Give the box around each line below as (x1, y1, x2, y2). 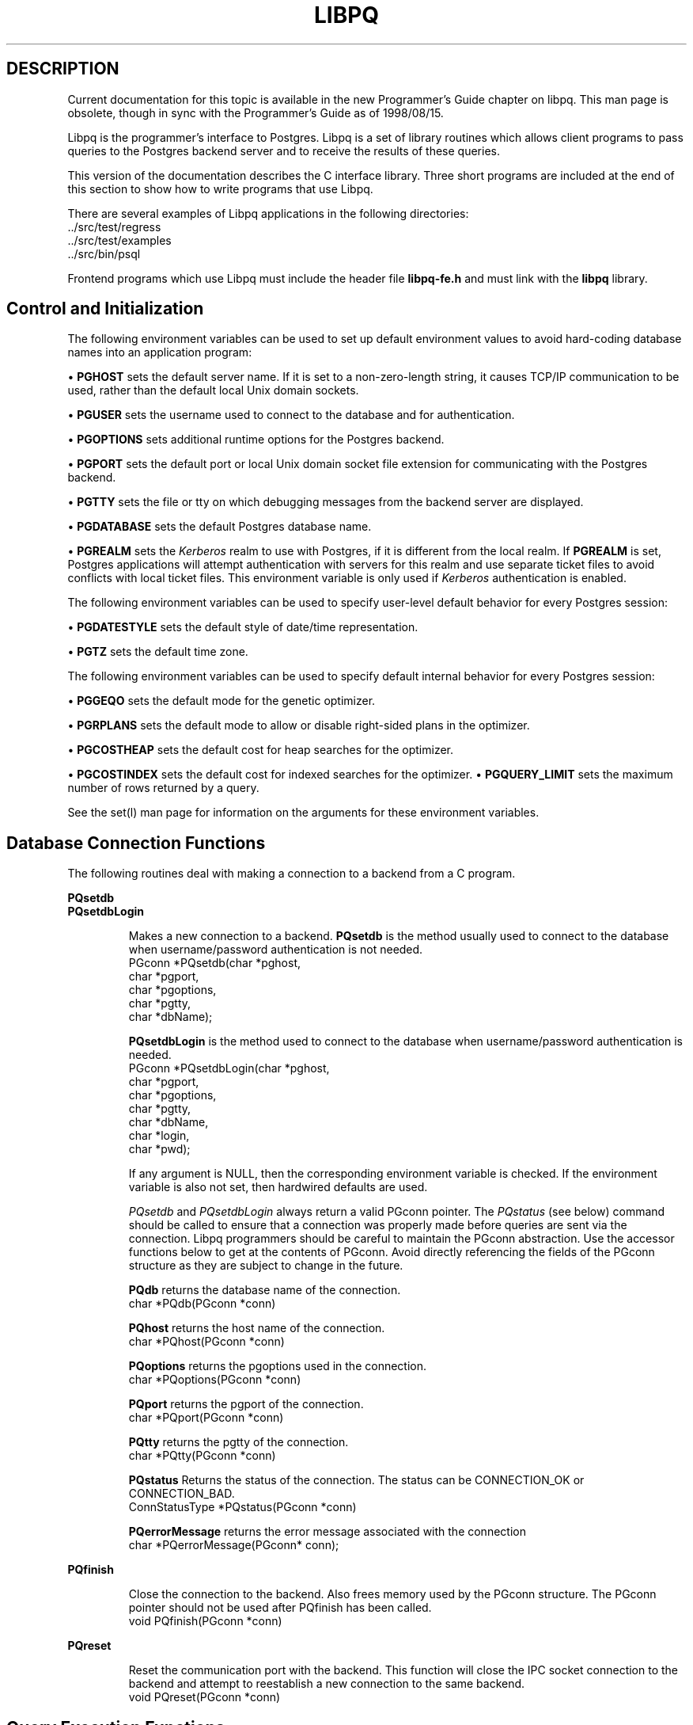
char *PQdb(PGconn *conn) (128, 1297, 276, 1311)
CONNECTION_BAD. (128, 1487, 235, 1501)
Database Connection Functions (6, 832, 266, 853)
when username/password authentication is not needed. (128, 942, 423, 957)
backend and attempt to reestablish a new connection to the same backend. (128, 1677, 525, 1691)
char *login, (128, 1129, 190, 1143)
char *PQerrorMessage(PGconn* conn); (128, 1538, 339, 1552)
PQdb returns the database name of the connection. (128, 1283, 401, 1297)
